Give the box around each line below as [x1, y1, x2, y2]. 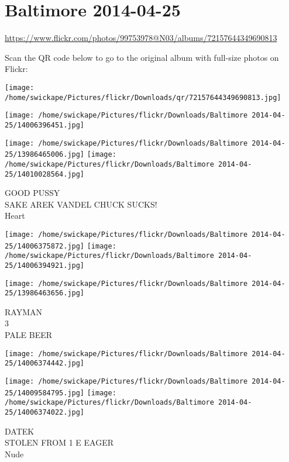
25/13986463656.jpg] [5, 289, 85, 298]
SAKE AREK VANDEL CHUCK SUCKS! [5, 198, 157, 210]
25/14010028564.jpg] [5, 170, 85, 178]
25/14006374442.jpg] [5, 359, 85, 368]
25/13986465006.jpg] [5, 150, 85, 159]
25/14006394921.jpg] [5, 261, 85, 270]
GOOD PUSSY [5, 187, 60, 199]
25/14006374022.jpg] [5, 408, 85, 416]
